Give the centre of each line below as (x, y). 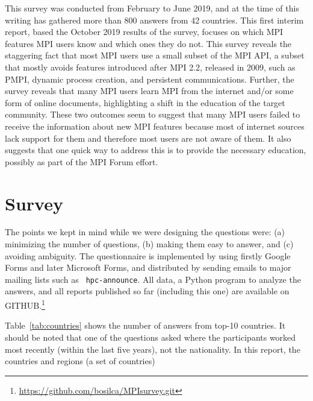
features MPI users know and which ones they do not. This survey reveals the (148, 43)
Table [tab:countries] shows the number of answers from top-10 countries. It (145, 325)
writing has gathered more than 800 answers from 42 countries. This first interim (154, 20)
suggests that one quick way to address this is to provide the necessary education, (156, 150)
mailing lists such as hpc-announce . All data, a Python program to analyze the (153, 279)
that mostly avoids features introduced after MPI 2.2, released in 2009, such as (150, 67)
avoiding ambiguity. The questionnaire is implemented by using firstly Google (148, 255)
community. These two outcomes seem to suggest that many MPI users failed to (153, 114)
